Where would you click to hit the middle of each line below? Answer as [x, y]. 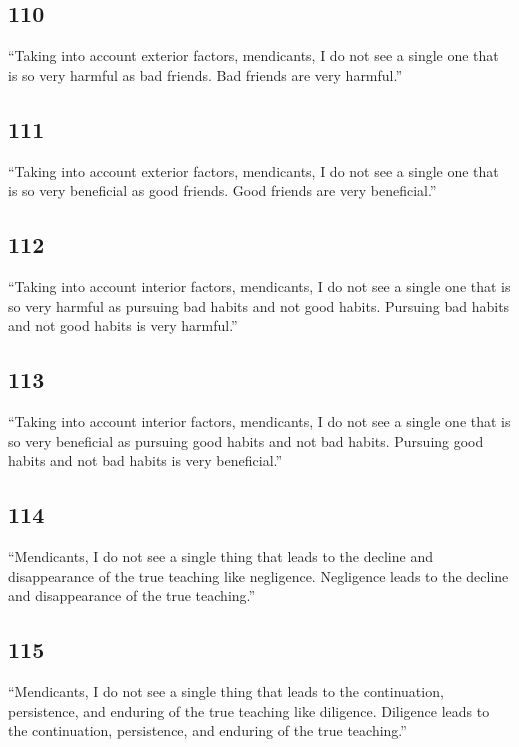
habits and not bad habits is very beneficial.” [145, 460]
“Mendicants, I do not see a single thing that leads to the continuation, [226, 690]
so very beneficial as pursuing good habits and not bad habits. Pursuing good [246, 440]
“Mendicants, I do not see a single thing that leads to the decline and [220, 555]
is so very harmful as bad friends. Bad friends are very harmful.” [205, 74]
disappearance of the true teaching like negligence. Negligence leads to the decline [258, 575]
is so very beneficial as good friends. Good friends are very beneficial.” [222, 190]
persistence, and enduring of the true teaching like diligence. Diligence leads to [249, 710]
